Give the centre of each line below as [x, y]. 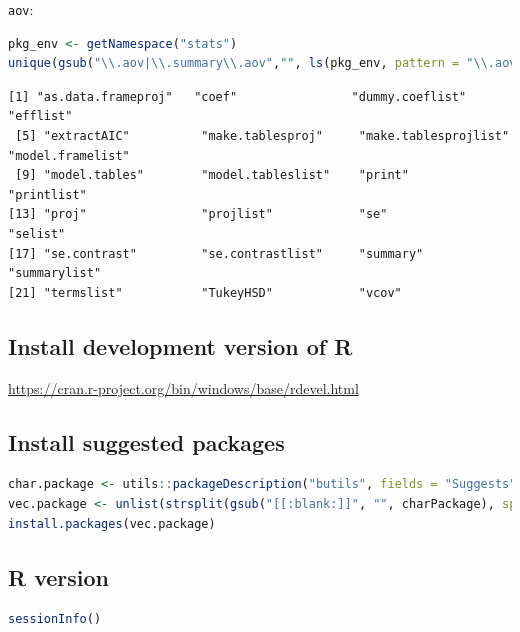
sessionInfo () [55, 619]
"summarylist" [55, 273]
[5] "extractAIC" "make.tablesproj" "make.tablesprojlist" [262, 136]
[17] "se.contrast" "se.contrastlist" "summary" [216, 253]
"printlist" [47, 194]
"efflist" [40, 116]
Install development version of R [180, 345]
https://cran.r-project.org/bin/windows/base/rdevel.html [183, 387]
